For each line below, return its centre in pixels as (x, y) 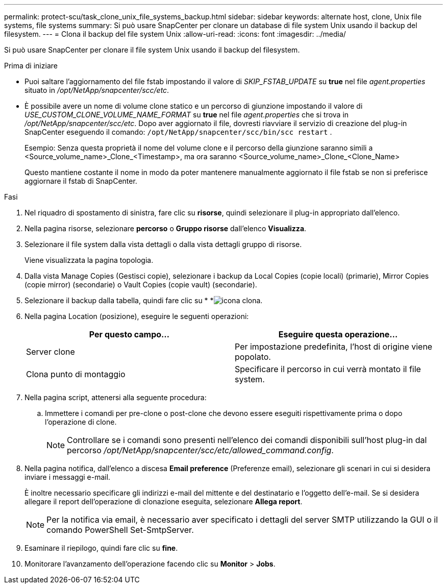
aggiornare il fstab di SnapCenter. (81, 181)
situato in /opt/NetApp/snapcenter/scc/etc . (97, 90)
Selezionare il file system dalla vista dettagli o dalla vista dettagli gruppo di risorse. (163, 244)
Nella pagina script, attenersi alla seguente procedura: (116, 397)
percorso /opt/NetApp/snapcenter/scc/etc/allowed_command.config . (200, 450)
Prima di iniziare (31, 66)
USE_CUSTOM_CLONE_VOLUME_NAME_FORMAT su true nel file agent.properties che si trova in (187, 115)
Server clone (51, 352)
